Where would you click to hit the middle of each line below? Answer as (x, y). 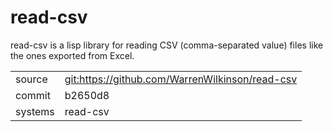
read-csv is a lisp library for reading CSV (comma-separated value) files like (167, 45)
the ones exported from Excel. (72, 55)
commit (33, 95)
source (31, 79)
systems (35, 111)
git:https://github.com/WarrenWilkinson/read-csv (181, 79)
